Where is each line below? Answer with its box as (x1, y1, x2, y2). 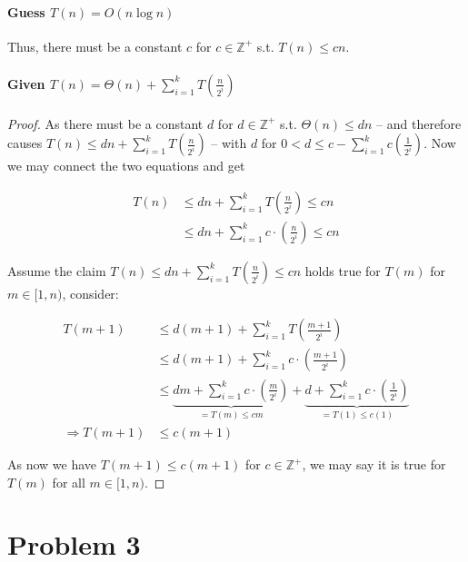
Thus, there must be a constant (7, 36, 183, 55)
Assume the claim (7, 261, 106, 280)
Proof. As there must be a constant (7, 113, 204, 133)
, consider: (62, 283, 119, 302)
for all (52, 472, 85, 491)
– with (211, 133, 247, 153)
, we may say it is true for (302, 455, 446, 473)
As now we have (7, 455, 97, 473)
